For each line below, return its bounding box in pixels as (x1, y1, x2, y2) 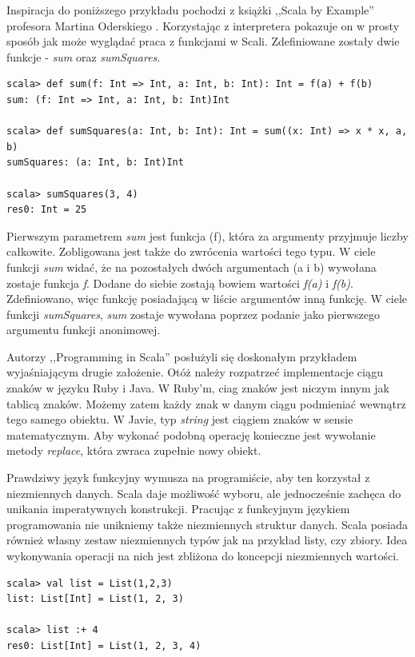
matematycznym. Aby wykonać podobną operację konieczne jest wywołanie (6, 426, 376, 443)
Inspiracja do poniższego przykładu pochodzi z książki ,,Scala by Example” (6, 2, 374, 18)
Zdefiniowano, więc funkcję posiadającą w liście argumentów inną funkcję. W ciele (6, 290, 408, 307)
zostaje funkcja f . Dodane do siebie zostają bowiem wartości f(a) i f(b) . (6, 274, 353, 291)
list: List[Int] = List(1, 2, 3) (6, 593, 184, 605)
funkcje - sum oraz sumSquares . (6, 48, 161, 65)
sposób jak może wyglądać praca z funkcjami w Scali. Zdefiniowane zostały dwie (6, 33, 400, 50)
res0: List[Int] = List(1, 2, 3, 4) (6, 639, 202, 651)
